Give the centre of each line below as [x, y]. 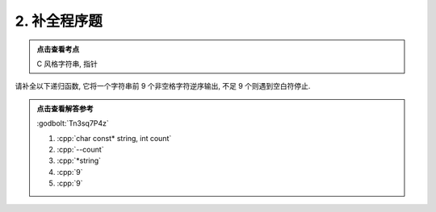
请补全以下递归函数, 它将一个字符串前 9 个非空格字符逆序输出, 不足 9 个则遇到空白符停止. [163, 86]
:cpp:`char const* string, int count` [114, 138]
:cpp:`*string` [79, 160]
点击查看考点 [58, 49]
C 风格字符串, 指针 [67, 64]
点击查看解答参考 [65, 108]
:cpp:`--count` [80, 149]
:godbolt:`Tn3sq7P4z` [73, 123]
